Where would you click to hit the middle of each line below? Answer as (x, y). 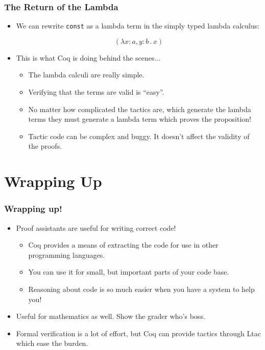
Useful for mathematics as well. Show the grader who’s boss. (111, 316)
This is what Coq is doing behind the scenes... (88, 57)
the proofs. (45, 146)
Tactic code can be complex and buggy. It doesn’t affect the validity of (139, 136)
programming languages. (67, 254)
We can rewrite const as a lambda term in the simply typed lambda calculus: (138, 26)
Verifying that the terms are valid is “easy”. (96, 92)
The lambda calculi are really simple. (86, 75)
